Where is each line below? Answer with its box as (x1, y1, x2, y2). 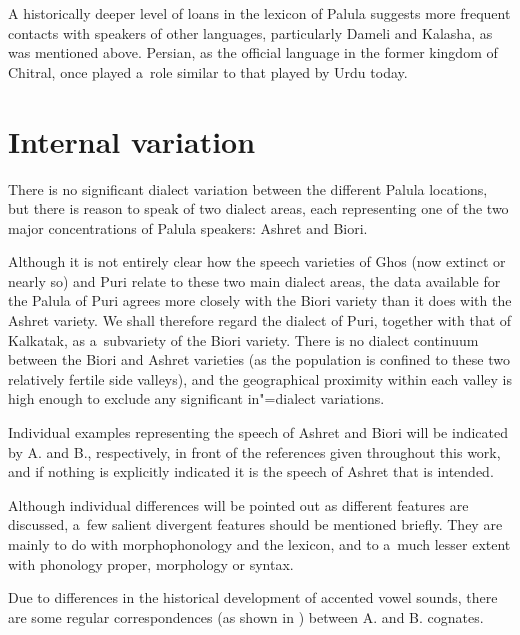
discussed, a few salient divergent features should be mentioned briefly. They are (8, 514, 503, 535)
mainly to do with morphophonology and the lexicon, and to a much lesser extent (8, 534, 511, 554)
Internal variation (8, 120, 256, 161)
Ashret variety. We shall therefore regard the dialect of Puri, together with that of (8, 310, 512, 331)
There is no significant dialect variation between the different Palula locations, (8, 178, 488, 199)
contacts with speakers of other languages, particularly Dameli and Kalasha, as (8, 22, 493, 43)
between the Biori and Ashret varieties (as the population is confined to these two (8, 349, 510, 370)
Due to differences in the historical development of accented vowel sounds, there (8, 587, 498, 608)
